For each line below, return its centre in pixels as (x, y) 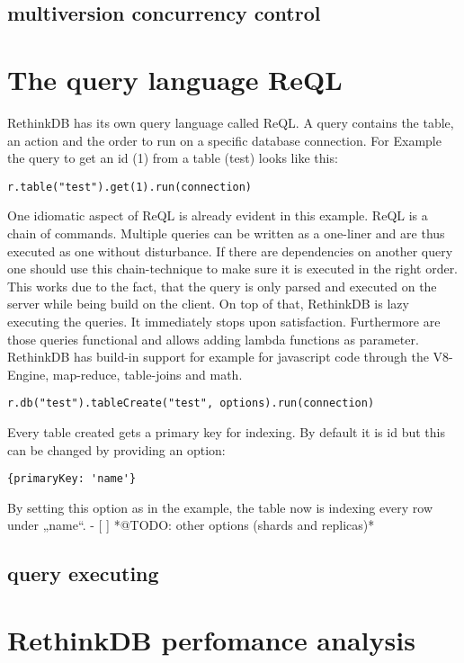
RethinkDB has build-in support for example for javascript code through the (218, 357)
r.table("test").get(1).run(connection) (130, 187)
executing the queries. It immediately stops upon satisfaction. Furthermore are (224, 321)
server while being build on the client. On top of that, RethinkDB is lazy (208, 304)
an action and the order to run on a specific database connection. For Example (224, 140)
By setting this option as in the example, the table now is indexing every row (220, 507)
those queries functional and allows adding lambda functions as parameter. (213, 339)
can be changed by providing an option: (116, 449)
